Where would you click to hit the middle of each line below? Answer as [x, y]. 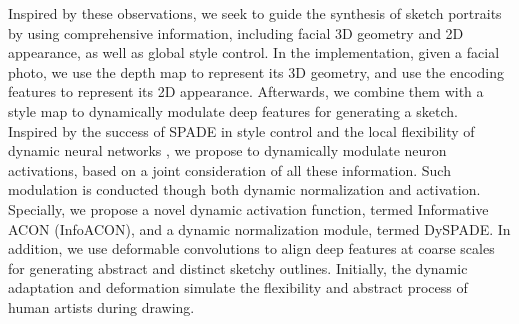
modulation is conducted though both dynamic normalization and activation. [244, 189]
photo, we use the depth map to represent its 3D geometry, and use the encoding [256, 71]
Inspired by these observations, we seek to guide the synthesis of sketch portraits [255, 13]
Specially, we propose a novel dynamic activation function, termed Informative [248, 208]
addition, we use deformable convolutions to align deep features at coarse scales [251, 248]
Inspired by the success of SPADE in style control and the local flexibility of [241, 130]
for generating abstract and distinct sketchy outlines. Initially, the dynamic [238, 267]
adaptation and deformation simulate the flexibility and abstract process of [238, 287]
